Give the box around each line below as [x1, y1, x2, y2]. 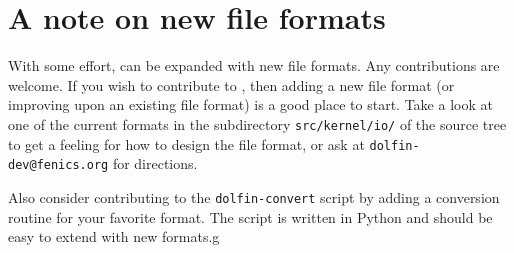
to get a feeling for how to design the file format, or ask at [8, 133, 365, 154]
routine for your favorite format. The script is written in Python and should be [8, 206, 493, 227]
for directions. [112, 153, 198, 174]
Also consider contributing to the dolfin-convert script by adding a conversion [8, 186, 500, 207]
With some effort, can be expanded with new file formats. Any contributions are [8, 55, 500, 76]
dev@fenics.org [8, 158, 109, 173]
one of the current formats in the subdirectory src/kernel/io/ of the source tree [8, 113, 507, 134]
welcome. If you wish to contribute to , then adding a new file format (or [8, 74, 455, 95]
